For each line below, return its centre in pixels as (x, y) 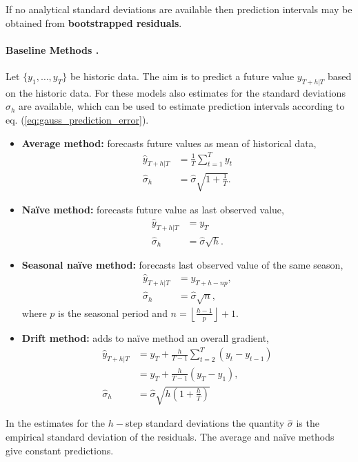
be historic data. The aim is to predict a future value (182, 76)
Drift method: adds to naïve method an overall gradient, (146, 337)
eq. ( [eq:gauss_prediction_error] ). (77, 119)
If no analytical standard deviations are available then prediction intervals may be (179, 9)
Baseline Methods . (52, 49)
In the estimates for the (56, 423)
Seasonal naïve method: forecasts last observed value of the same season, (182, 265)
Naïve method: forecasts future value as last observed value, (153, 210)
